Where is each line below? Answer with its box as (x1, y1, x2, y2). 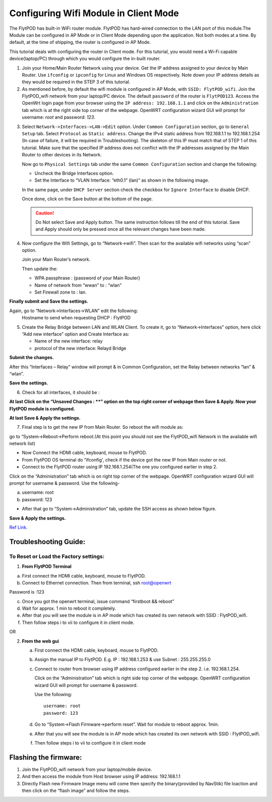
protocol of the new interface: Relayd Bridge (34, 345, 126, 351)
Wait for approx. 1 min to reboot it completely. (22, 605, 116, 611)
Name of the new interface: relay (34, 338, 103, 344)
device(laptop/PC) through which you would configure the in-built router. (9, 55, 161, 62)
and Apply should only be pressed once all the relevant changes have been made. (35, 226, 206, 232)
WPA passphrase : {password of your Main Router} (34, 275, 141, 281)
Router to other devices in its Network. (22, 152, 102, 158)
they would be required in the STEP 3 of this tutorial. (22, 79, 130, 85)
